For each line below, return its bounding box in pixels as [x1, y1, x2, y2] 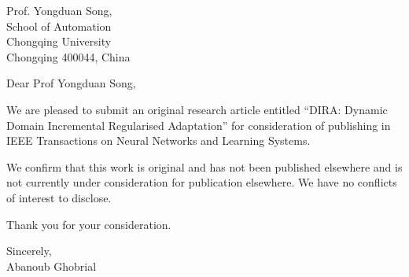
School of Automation [6, 17, 112, 34]
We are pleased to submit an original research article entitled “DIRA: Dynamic [6, 101, 388, 117]
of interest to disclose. [6, 189, 112, 205]
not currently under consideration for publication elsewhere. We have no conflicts [6, 174, 397, 190]
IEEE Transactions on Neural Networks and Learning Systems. [6, 132, 311, 149]
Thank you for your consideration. [6, 216, 171, 232]
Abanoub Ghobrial [6, 257, 97, 274]
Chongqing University [6, 33, 112, 50]
